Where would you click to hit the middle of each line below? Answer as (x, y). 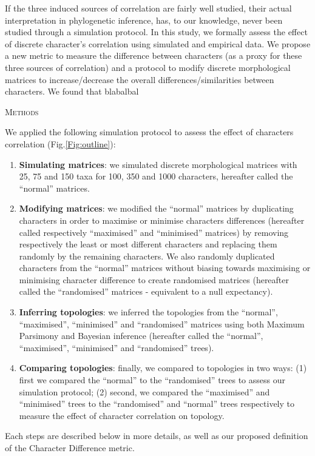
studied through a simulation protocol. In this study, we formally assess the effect (156, 32)
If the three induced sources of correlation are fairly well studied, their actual (148, 8)
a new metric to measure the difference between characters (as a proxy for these (154, 55)
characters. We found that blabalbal (72, 91)
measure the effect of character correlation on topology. (122, 415)
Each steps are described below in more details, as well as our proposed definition (157, 436)
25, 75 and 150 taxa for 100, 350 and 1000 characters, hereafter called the (156, 176)
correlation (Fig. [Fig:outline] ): (60, 143)
